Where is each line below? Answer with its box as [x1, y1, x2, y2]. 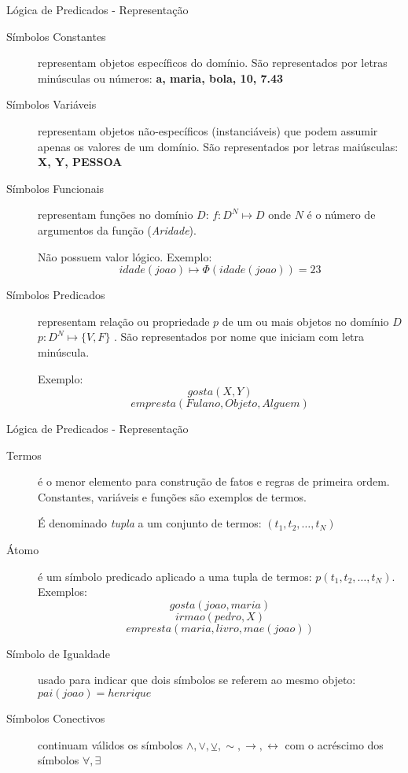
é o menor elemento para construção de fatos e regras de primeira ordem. [38, 473, 390, 490]
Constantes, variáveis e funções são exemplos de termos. [38, 488, 307, 505]
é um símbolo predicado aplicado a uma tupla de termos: [38, 568, 312, 584]
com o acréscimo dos [285, 736, 384, 753]
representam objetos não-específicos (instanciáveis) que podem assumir [38, 122, 378, 139]
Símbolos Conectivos [6, 710, 105, 727]
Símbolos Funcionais [6, 179, 105, 196]
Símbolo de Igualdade [6, 645, 110, 661]
